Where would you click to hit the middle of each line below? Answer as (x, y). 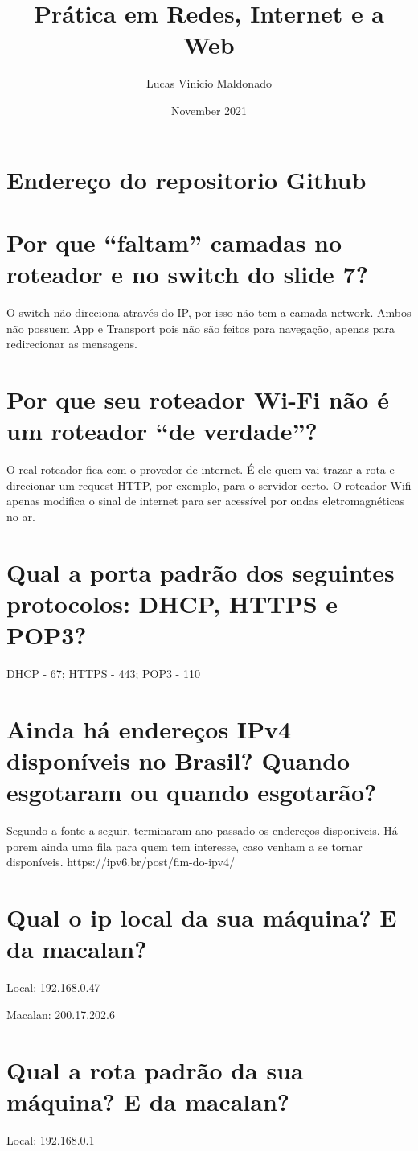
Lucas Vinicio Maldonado (209, 83)
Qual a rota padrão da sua (155, 1069)
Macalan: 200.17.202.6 (61, 1014)
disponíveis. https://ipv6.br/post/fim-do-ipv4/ (121, 862)
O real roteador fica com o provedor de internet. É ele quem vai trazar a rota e (201, 469)
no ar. (21, 516)
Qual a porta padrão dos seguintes (201, 571)
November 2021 (209, 110)
